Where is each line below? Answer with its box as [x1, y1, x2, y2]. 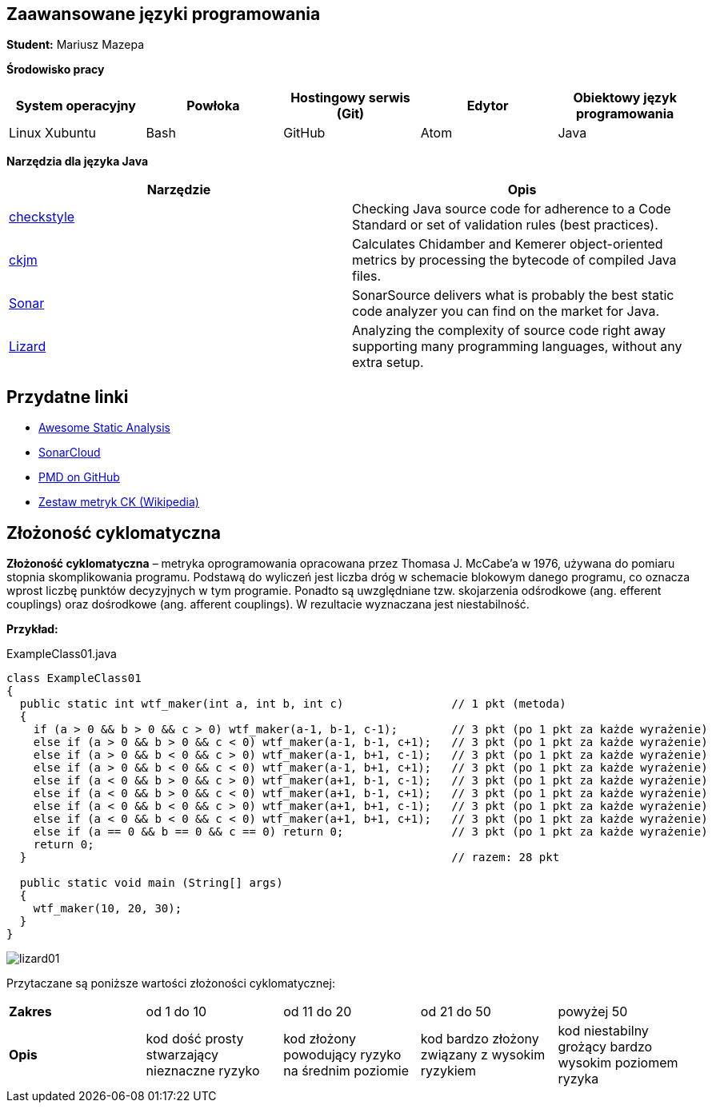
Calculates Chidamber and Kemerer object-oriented [352, 236, 663, 253]
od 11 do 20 [283, 1003, 352, 1020]
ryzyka [558, 1071, 599, 1087]
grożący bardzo [558, 1039, 653, 1055]
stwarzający [146, 1047, 219, 1063]
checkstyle [9, 209, 75, 225]
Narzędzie [146, 182, 211, 198]
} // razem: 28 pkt [19, 851, 560, 864]
